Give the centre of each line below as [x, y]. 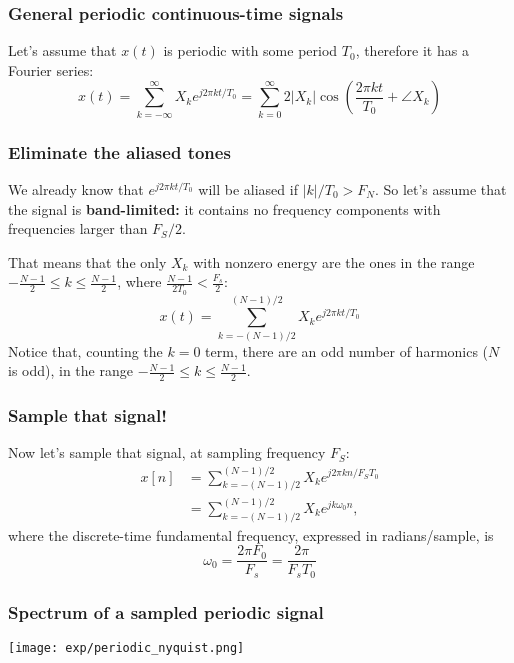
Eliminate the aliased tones [119, 151]
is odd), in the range [70, 370]
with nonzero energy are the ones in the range [334, 261]
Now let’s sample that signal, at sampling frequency [167, 452]
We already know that [76, 188]
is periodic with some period [250, 50]
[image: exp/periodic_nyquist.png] [126, 648]
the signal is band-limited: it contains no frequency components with [224, 208]
